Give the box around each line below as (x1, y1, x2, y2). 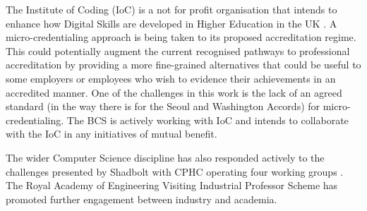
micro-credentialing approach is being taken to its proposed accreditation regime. (6, 30, 356, 44)
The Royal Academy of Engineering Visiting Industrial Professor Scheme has (6, 178, 338, 193)
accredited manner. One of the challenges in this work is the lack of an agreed (6, 85, 342, 100)
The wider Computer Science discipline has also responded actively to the (6, 150, 325, 164)
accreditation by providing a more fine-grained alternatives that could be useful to (6, 57, 361, 72)
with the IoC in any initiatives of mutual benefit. (6, 126, 217, 141)
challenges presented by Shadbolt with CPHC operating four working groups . (6, 164, 344, 179)
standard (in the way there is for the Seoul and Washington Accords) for (6, 99, 320, 114)
